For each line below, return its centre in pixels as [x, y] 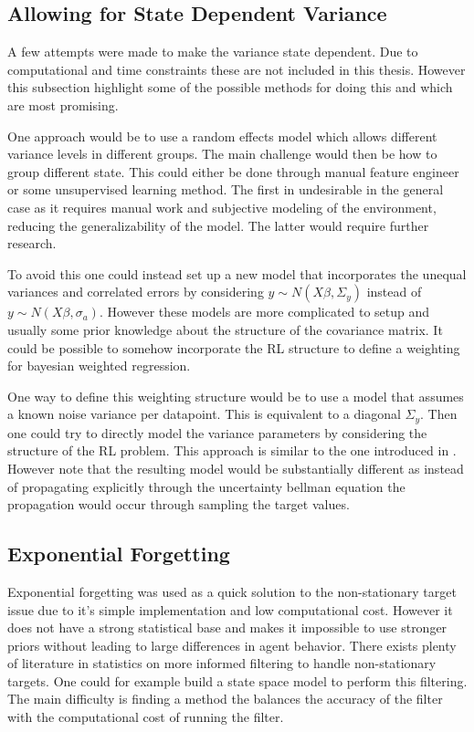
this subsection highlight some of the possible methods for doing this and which [230, 87]
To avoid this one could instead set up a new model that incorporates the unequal [237, 273]
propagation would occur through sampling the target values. [179, 504]
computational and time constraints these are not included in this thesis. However [237, 69]
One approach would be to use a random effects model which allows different [222, 136]
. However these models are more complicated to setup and [264, 312]
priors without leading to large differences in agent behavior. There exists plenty [232, 645]
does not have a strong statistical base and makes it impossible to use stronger [227, 627]
